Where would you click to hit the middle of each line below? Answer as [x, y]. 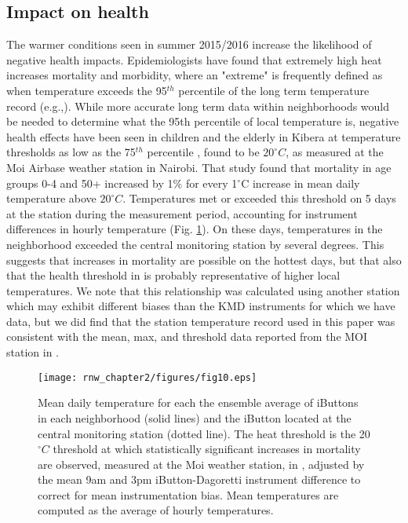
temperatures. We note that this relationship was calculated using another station [203, 290]
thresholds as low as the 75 [71, 152]
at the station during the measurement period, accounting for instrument [182, 213]
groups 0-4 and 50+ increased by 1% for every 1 [122, 183]
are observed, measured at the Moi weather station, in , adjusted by [201, 464]
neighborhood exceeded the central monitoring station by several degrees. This [195, 244]
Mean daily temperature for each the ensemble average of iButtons [198, 402]
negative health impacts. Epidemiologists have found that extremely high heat [194, 59]
